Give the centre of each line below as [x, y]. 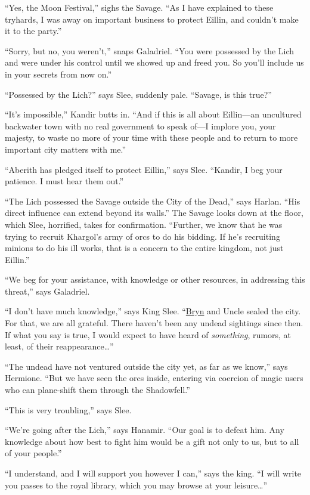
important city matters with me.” [66, 149]
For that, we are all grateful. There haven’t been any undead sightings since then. [154, 323]
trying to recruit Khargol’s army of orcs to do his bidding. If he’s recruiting [142, 236]
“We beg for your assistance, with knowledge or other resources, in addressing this [155, 279]
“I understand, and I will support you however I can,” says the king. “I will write [153, 473]
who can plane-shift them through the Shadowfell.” [97, 390]
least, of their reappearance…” [59, 346]
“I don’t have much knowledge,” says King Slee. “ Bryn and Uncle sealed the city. [153, 311]
